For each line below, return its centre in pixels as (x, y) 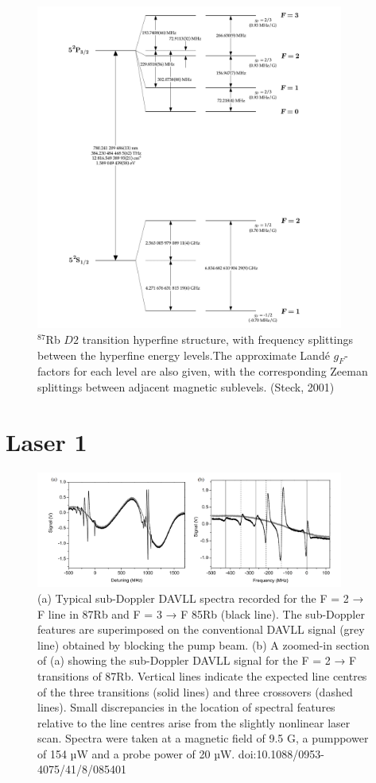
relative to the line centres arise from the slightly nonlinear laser (194, 722)
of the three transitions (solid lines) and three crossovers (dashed (195, 691)
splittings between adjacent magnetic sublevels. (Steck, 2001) (186, 386)
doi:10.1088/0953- (281, 753)
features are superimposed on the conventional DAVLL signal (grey (201, 629)
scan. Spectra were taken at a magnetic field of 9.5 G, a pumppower (203, 738)
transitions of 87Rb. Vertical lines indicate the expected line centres (202, 675)
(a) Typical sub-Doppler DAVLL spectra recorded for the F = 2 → (201, 598)
